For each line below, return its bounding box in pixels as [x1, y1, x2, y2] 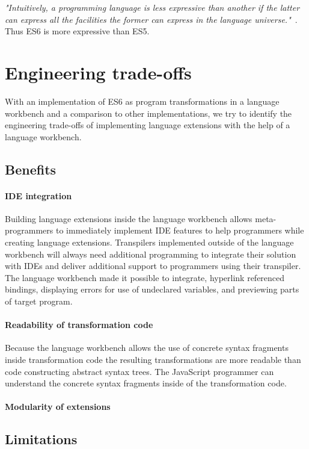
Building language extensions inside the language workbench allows [5, 212, 252, 224]
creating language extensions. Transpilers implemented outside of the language [5, 236, 294, 249]
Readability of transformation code [5, 318, 153, 331]
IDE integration [5, 189, 72, 202]
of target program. [5, 295, 73, 308]
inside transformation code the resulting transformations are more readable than [5, 353, 301, 365]
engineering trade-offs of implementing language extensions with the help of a [5, 119, 290, 131]
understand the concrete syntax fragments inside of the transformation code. [5, 377, 287, 389]
